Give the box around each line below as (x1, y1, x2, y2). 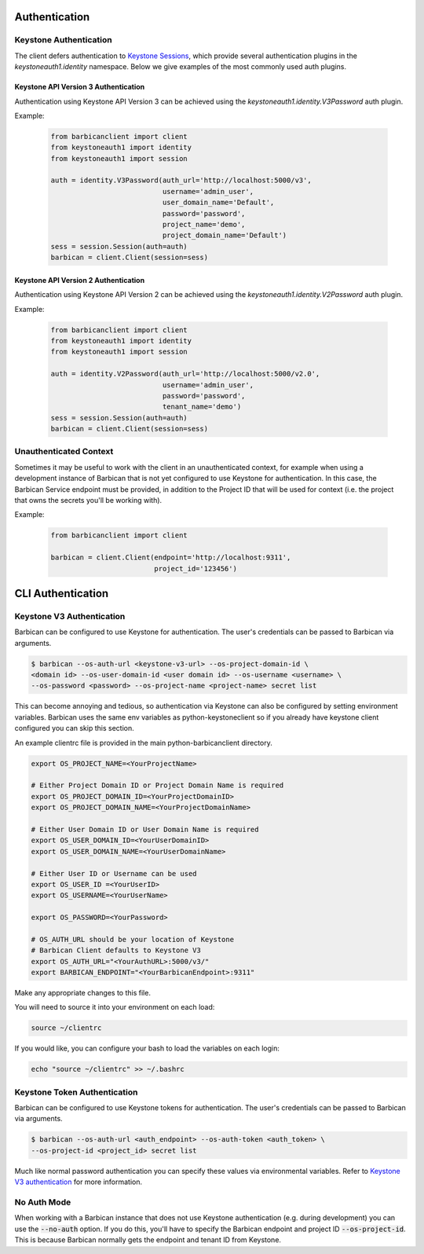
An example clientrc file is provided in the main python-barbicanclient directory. (14, 738, 272, 747)
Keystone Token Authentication (14, 1087, 138, 1098)
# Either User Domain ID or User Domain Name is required (31, 825, 259, 834)
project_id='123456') (154, 564, 237, 573)
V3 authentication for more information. (14, 1177, 143, 1186)
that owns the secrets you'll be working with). (14, 496, 163, 504)
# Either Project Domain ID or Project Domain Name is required (31, 781, 284, 790)
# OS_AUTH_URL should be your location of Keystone (31, 935, 235, 944)
